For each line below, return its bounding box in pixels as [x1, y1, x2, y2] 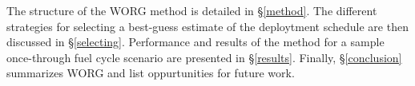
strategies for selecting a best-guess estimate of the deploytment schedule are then [6, 18, 409, 34]
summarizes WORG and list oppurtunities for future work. [6, 64, 295, 81]
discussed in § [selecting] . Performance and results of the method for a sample [6, 33, 385, 50]
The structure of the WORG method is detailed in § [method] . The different [6, 2, 377, 18]
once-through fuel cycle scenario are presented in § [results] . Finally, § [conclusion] [6, 49, 402, 65]
